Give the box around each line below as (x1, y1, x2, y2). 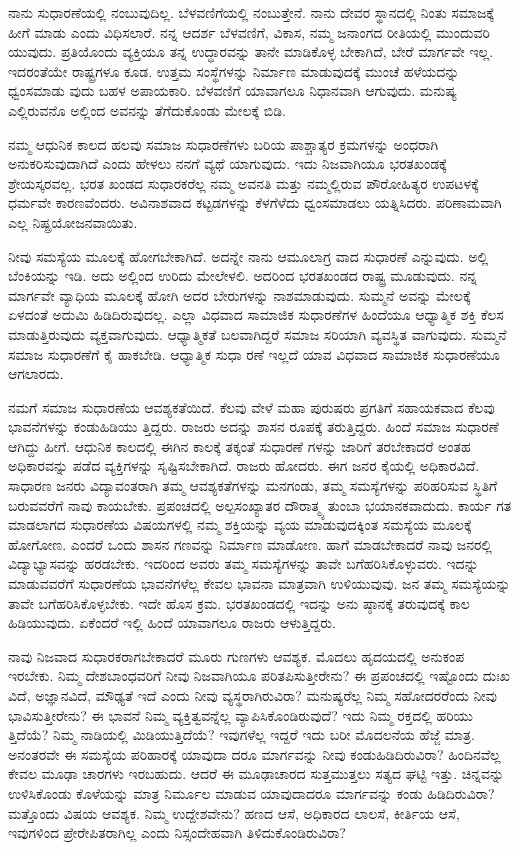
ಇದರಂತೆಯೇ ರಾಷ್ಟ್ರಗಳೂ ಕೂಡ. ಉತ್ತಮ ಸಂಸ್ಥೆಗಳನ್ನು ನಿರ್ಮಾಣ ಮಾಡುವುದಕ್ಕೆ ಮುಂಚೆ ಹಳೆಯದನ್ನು (8, 60, 460, 81)
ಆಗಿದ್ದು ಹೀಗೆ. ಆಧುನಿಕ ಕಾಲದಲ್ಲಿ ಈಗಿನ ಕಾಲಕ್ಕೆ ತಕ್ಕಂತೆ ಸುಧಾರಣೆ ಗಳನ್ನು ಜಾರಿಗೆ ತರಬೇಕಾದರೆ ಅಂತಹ (8, 435, 471, 456)
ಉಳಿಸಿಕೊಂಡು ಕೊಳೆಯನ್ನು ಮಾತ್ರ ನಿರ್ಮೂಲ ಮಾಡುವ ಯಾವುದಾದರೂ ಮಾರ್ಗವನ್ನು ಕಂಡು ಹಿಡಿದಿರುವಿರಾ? (8, 782, 495, 803)
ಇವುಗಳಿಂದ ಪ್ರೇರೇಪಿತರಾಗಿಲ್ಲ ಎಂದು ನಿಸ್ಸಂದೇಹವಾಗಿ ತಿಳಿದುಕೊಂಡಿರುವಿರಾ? (8, 822, 346, 843)
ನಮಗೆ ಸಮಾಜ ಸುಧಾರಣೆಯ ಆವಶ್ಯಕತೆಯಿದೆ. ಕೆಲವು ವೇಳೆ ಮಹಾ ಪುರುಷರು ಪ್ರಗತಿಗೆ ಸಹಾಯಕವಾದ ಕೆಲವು (8, 396, 495, 417)
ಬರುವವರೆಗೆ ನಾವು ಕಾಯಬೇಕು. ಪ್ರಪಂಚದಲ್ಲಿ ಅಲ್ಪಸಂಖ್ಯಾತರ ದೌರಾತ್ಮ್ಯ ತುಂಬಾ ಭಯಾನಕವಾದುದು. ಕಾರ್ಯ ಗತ (8, 494, 512, 515)
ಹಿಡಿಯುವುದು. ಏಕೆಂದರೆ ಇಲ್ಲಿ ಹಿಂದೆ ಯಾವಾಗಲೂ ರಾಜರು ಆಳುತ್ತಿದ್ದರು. (8, 612, 336, 633)
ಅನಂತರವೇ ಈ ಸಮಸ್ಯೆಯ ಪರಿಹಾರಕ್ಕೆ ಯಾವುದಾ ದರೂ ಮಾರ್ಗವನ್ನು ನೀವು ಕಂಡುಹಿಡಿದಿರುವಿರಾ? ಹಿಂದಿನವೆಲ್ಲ (8, 743, 501, 764)
